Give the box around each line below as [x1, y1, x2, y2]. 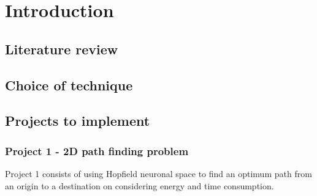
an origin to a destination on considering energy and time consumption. [5, 179, 274, 192]
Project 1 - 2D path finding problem [5, 143, 189, 158]
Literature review [5, 39, 118, 58]
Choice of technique [5, 75, 133, 94]
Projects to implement [5, 111, 150, 130]
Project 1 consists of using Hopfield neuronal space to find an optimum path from [5, 167, 312, 180]
